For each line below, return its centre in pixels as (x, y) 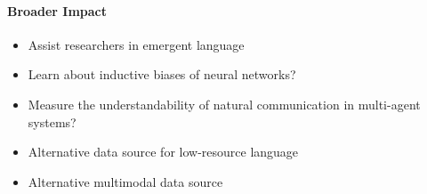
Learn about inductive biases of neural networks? (162, 74)
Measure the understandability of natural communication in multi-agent (224, 104)
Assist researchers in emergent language (136, 44)
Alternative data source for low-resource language (163, 152)
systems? (52, 121)
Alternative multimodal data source (125, 181)
